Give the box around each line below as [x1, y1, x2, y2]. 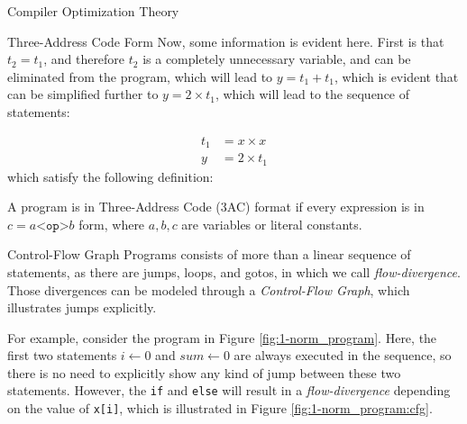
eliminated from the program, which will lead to [7, 67, 273, 86]
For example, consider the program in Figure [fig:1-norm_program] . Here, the [7, 328, 437, 347]
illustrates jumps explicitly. [7, 298, 157, 317]
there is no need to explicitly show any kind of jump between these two [7, 363, 401, 382]
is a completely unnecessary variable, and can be [142, 50, 411, 68]
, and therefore [43, 50, 125, 68]
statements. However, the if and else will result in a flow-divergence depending [7, 381, 451, 400]
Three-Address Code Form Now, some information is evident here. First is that [7, 32, 444, 50]
